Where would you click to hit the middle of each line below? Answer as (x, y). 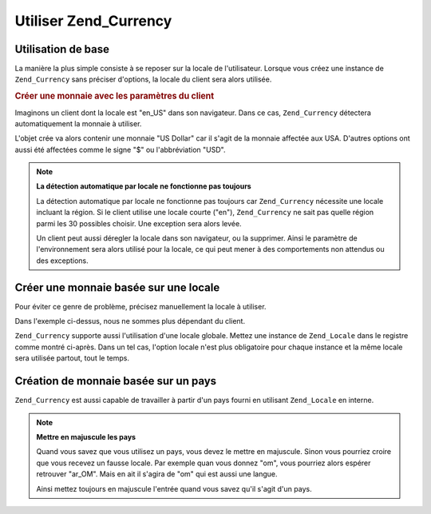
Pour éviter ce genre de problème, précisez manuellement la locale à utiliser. (140, 306)
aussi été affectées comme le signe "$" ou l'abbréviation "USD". (120, 149)
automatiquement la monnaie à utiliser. (78, 123)
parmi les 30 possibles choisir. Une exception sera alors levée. (139, 223)
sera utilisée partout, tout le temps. (72, 358)
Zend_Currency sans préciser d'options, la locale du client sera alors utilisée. (143, 79)
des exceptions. (63, 261)
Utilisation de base (62, 49)
